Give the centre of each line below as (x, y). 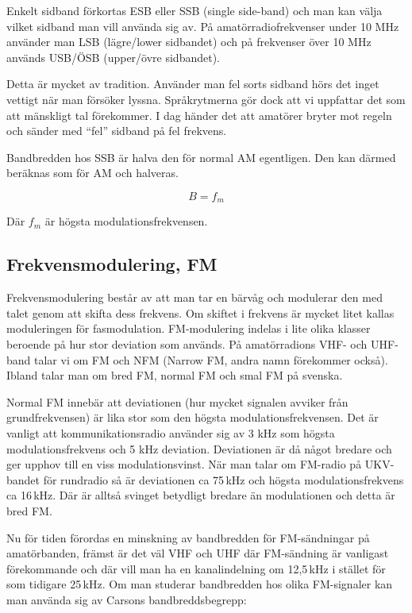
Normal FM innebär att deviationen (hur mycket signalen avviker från (177, 401)
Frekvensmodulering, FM (112, 264)
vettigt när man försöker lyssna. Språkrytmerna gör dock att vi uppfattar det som (206, 99)
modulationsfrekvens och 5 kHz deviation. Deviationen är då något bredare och (199, 448)
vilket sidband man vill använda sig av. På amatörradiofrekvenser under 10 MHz (203, 26)
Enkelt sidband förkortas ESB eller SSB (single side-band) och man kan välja (194, 10)
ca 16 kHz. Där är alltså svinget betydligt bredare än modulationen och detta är (201, 495)
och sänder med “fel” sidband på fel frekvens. (117, 131)
